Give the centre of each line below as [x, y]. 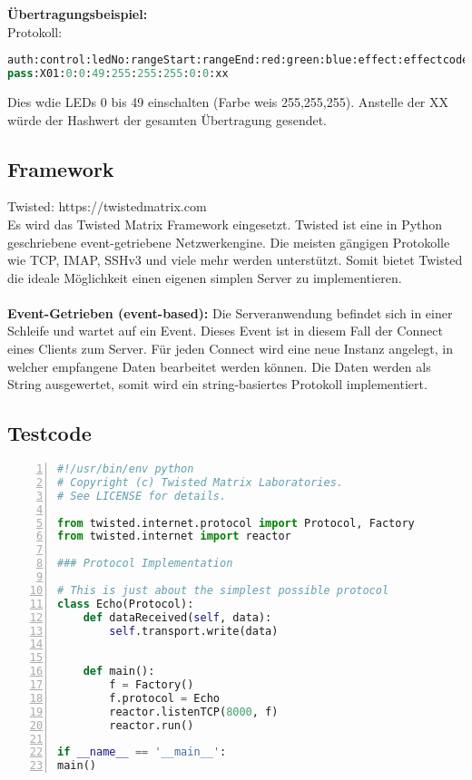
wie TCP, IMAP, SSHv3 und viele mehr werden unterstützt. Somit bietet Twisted [235, 260]
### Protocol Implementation [145, 564]
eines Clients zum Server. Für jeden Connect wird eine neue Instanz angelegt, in [231, 349]
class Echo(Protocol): [126, 604]
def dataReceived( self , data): [177, 617]
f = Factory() [152, 685]
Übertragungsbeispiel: [78, 14]
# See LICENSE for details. [142, 496]
